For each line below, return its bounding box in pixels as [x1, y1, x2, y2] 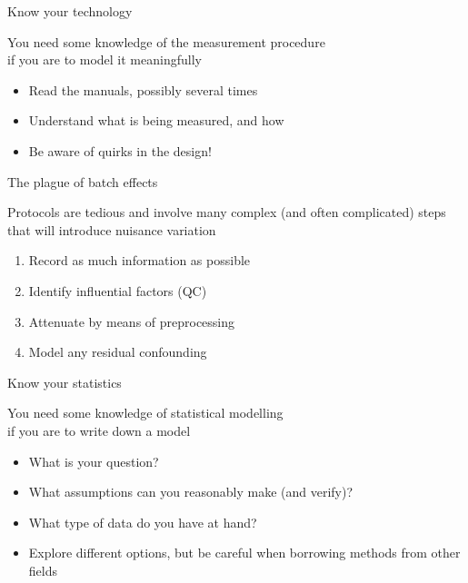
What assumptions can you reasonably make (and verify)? [28, 482, 353, 501]
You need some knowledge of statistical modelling [7, 403, 284, 422]
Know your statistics [7, 372, 122, 391]
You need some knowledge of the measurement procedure [7, 32, 325, 51]
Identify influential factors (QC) [28, 281, 207, 300]
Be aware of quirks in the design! [28, 141, 212, 160]
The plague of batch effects [7, 172, 158, 191]
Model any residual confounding [28, 342, 207, 361]
